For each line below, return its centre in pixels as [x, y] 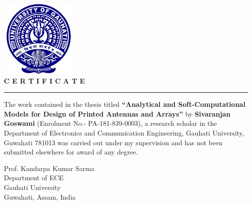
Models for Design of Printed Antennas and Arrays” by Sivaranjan [117, 113]
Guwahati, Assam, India [40, 196]
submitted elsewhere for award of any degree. [71, 152]
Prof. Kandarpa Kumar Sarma [49, 168]
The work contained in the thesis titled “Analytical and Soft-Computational [125, 104]
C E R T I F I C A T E [45, 80]
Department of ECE [34, 178]
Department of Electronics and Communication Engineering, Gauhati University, [124, 132]
